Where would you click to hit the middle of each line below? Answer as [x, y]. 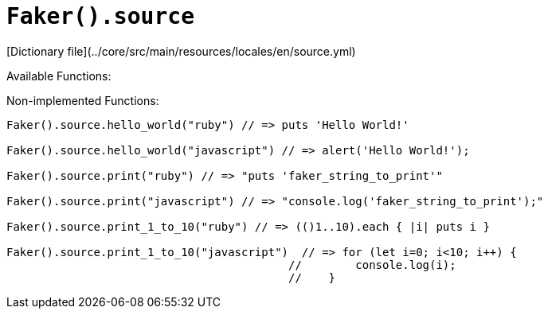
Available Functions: [59, 76]
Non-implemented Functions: [83, 100]
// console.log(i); [372, 264]
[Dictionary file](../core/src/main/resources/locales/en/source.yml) [181, 51]
